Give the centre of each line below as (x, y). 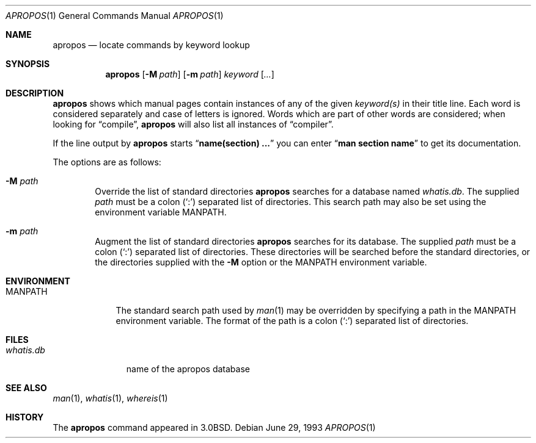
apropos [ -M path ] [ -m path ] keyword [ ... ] (190, 74)
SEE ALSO (26, 388)
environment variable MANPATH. (161, 212)
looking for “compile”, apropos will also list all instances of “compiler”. (193, 124)
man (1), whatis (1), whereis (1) (110, 398)
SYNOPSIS (28, 64)
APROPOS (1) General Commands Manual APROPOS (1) (115, 16)
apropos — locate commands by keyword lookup (151, 45)
